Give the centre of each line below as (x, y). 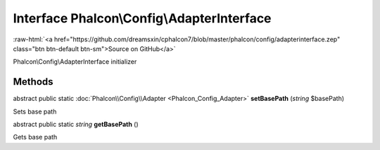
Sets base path (35, 111)
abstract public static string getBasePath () (76, 124)
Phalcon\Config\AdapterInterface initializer (75, 62)
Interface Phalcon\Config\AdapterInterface (142, 18)
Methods (33, 82)
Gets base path (35, 137)
